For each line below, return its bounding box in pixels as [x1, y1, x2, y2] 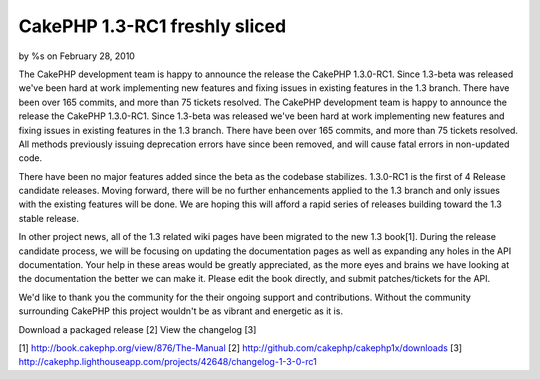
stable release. [18, 212, 80, 224]
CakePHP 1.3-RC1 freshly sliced [18, 15, 287, 37]
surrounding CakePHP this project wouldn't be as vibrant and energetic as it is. [18, 305, 344, 317]
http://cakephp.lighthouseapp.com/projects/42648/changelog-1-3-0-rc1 [18, 356, 317, 368]
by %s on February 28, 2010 [18, 50, 135, 62]
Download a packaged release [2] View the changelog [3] [18, 323, 257, 335]
